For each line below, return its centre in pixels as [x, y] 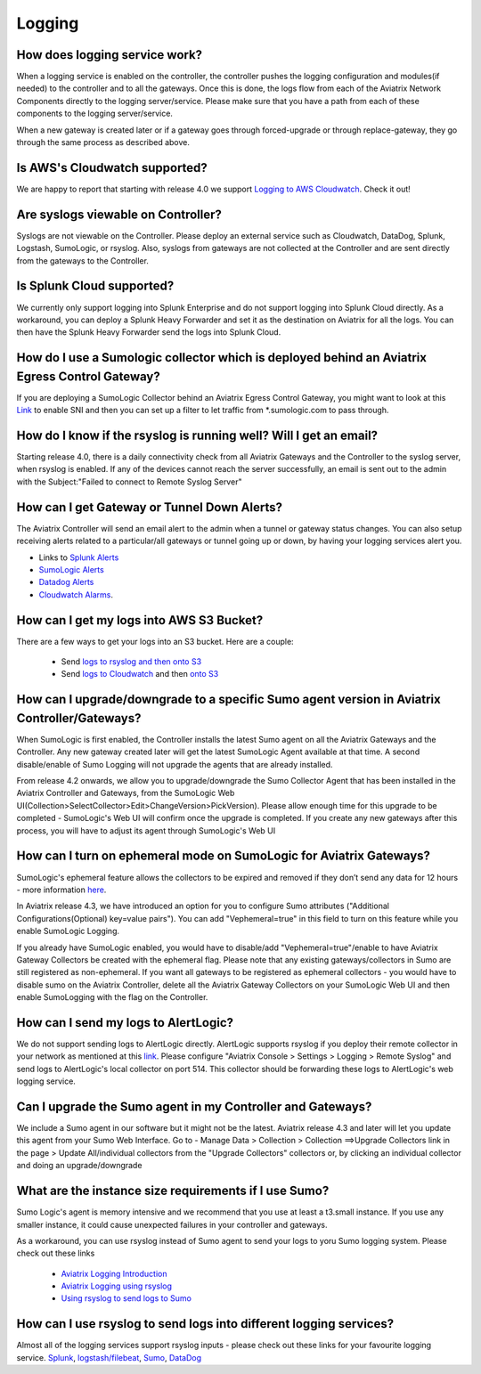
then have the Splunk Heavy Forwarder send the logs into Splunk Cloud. [149, 332]
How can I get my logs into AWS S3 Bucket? [140, 620]
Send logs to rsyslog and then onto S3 [131, 662]
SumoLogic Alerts [71, 569]
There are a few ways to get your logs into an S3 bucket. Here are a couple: [155, 641]
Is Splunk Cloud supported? [95, 286]
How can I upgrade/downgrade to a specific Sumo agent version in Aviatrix [228, 699]
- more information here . [61, 890]
